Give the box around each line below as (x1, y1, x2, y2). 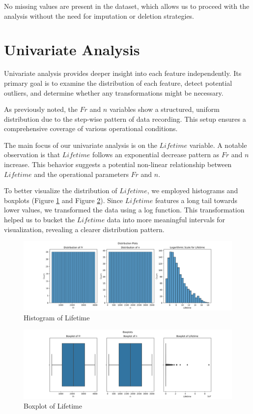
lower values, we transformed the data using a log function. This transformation (4, 205, 245, 215)
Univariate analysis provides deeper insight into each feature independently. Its (4, 68, 242, 78)
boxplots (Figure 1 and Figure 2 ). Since (4, 195, 123, 205)
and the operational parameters (34, 169, 129, 179)
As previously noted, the (4, 104, 78, 114)
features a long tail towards (155, 195, 238, 205)
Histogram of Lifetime (24, 312, 90, 322)
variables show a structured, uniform (109, 104, 220, 114)
